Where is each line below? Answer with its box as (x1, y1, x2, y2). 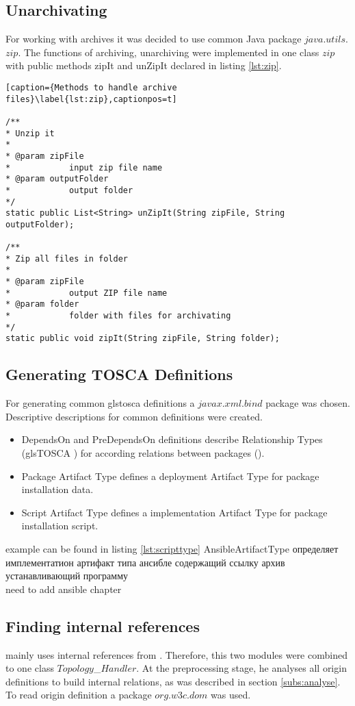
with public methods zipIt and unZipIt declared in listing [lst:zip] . (5, 58, 282, 73)
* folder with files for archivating (5, 311, 231, 321)
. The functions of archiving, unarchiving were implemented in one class (18, 45, 319, 59)
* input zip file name (5, 162, 163, 173)
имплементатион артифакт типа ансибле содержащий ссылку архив (5, 555, 285, 569)
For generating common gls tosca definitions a (5, 396, 195, 410)
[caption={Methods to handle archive (5, 82, 177, 92)
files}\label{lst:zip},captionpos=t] (5, 94, 177, 104)
